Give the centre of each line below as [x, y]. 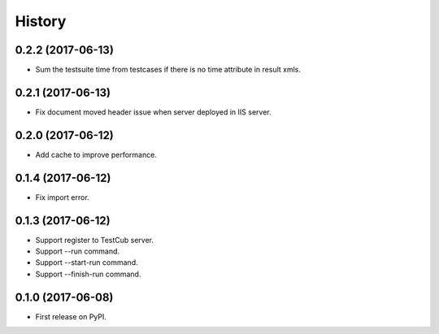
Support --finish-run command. [88, 274]
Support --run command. [78, 251]
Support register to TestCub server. [95, 240]
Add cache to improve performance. [96, 154]
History [41, 21]
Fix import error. [62, 197]
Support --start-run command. [87, 262]
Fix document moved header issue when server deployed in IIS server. [153, 112]
